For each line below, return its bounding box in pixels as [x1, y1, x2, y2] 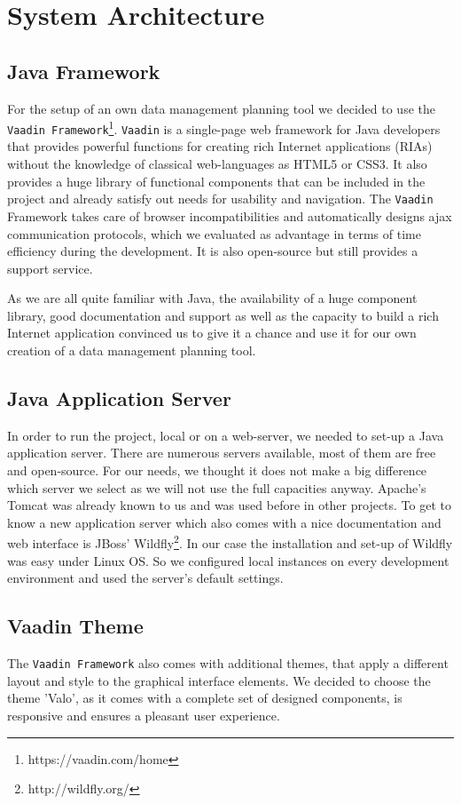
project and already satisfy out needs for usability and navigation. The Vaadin [7, 189, 434, 208]
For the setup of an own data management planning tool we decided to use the [7, 99, 435, 117]
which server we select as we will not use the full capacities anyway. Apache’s [7, 478, 426, 497]
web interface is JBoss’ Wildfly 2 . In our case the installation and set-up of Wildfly [7, 531, 453, 553]
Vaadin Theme [7, 612, 144, 640]
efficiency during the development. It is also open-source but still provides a [7, 242, 418, 260]
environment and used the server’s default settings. [7, 569, 284, 587]
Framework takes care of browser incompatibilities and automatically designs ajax [7, 206, 452, 225]
